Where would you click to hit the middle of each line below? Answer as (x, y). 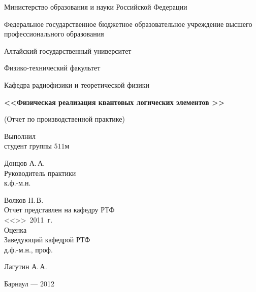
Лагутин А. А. (26, 266)
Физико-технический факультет (52, 68)
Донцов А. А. (25, 162)
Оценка (15, 229)
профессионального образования (54, 34)
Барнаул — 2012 (29, 283)
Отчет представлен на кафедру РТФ (59, 210)
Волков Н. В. (24, 199)
